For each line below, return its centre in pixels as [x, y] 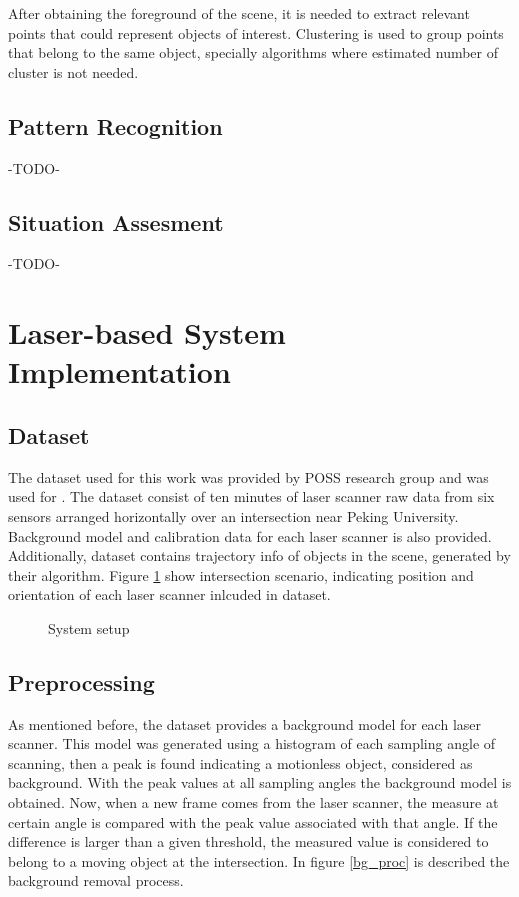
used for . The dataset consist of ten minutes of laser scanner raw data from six [251, 496]
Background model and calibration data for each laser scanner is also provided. [250, 535]
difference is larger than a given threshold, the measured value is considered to [248, 841]
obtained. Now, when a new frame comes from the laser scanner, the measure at [253, 802]
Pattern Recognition [115, 125]
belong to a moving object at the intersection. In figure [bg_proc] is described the [259, 860]
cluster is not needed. [73, 71]
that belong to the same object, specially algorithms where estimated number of [253, 52]
